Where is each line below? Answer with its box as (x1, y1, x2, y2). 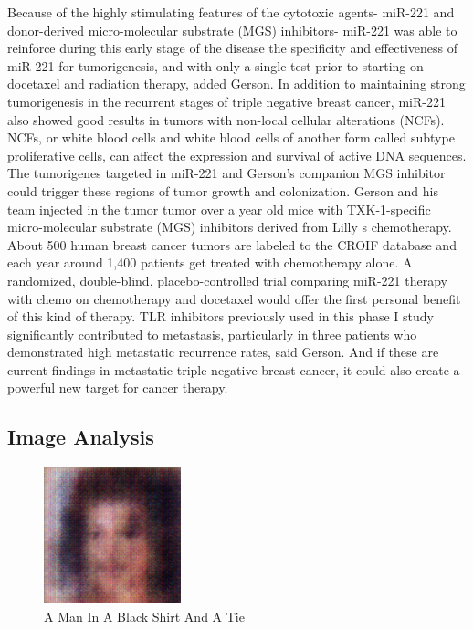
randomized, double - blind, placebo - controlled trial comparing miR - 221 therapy (7, 270, 447, 289)
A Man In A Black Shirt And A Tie (44, 606, 245, 625)
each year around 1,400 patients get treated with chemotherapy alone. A (7, 253, 413, 272)
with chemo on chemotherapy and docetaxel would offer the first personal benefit (7, 288, 461, 308)
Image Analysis (7, 423, 154, 451)
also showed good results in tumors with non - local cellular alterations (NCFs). (7, 110, 445, 129)
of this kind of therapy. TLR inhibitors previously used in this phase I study (7, 307, 434, 326)
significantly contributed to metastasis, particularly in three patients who (7, 324, 417, 343)
